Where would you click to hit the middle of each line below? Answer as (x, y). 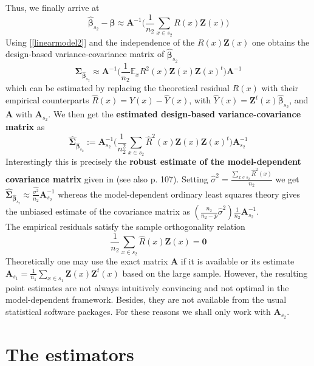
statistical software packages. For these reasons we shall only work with (138, 311)
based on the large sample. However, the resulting (215, 273)
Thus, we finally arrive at (53, 7)
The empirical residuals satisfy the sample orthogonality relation (125, 226)
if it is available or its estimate (237, 261)
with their (280, 88)
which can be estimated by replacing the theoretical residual (118, 88)
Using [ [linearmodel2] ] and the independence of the (100, 42)
